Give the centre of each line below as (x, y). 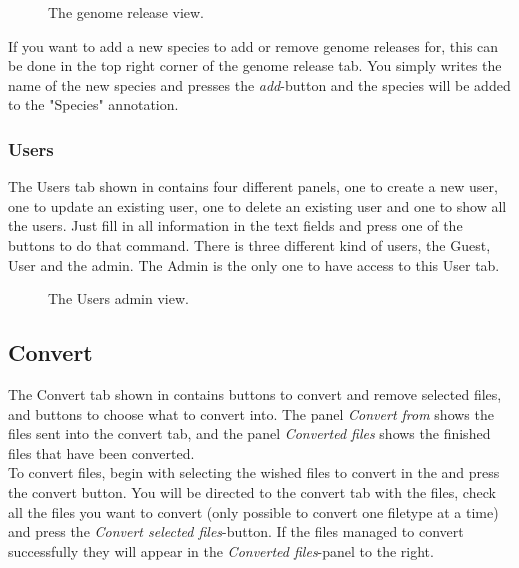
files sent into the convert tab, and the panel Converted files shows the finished (249, 433)
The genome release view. (126, 12)
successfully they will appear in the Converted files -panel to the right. (221, 550)
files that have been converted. (101, 452)
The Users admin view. (118, 298)
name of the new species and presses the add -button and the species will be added (259, 84)
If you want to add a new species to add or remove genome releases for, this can (253, 45)
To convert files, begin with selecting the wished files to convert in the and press (254, 472)
